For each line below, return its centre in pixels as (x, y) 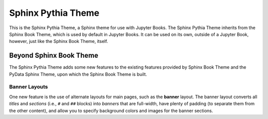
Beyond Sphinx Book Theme (54, 56)
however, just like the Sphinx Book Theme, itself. (59, 41)
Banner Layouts (29, 87)
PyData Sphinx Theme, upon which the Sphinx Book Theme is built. (78, 74)
